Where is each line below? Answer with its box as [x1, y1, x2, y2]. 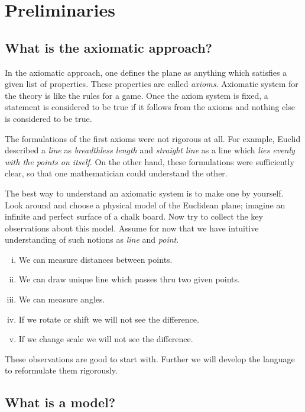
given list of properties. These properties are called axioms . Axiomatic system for [5, 78, 298, 90]
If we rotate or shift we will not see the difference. [18, 313, 199, 325]
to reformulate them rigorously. [5, 364, 118, 376]
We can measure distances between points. [18, 253, 173, 265]
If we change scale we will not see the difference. [18, 333, 193, 345]
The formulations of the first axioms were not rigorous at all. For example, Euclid [5, 132, 301, 144]
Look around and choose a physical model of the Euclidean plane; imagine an [5, 198, 285, 211]
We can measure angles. [18, 293, 105, 305]
